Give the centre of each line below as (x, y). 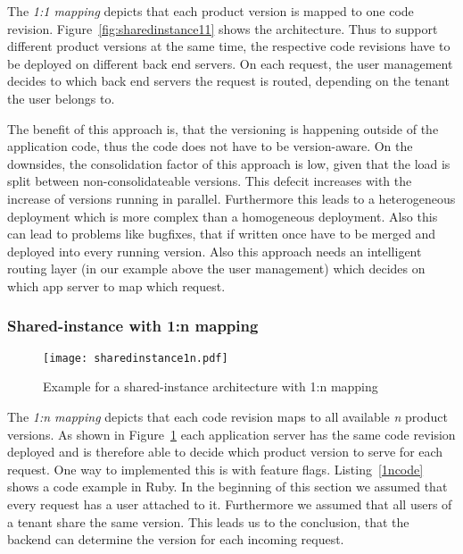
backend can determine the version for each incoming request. (176, 539)
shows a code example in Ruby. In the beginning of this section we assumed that (227, 487)
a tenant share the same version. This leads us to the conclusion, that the (208, 521)
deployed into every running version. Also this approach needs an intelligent (215, 251)
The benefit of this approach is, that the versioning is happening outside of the (223, 128)
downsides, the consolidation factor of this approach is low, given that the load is (229, 163)
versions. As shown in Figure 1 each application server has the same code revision (231, 434)
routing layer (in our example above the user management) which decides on (216, 269)
